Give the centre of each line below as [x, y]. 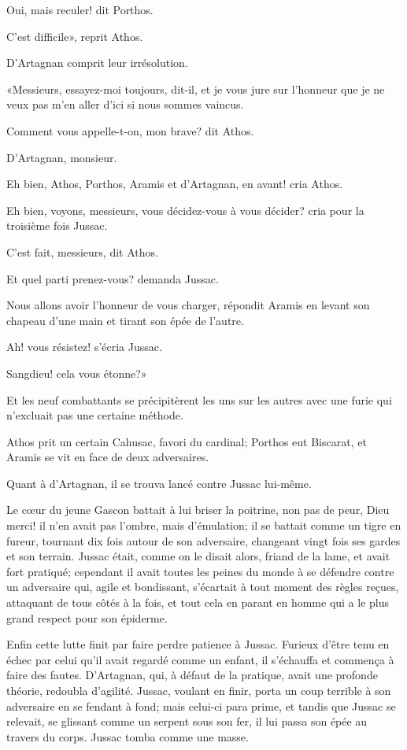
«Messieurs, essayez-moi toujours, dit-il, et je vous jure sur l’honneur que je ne [196, 89]
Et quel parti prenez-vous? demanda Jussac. [113, 278]
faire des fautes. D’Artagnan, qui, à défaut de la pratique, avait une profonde [192, 675]
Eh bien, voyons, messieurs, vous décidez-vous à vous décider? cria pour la [185, 210]
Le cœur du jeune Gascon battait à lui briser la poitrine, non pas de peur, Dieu [198, 510]
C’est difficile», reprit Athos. [75, 36]
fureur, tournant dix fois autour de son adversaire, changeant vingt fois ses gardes [203, 540]
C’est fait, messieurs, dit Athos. [82, 251]
